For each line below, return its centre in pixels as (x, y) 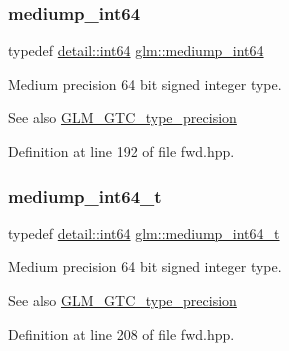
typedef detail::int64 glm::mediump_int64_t (144, 232)
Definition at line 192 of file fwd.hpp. (121, 151)
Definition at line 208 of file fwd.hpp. (121, 333)
